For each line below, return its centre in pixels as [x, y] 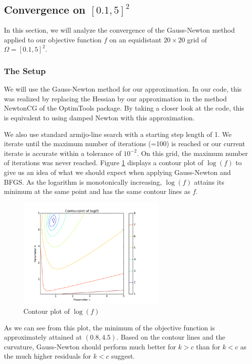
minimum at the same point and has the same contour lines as [97, 191]
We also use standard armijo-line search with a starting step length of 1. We [118, 134]
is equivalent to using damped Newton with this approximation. [99, 117]
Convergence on [45, 10]
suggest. [123, 356]
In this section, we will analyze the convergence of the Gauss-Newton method [119, 30]
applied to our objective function [53, 39]
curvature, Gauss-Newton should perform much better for [90, 346]
